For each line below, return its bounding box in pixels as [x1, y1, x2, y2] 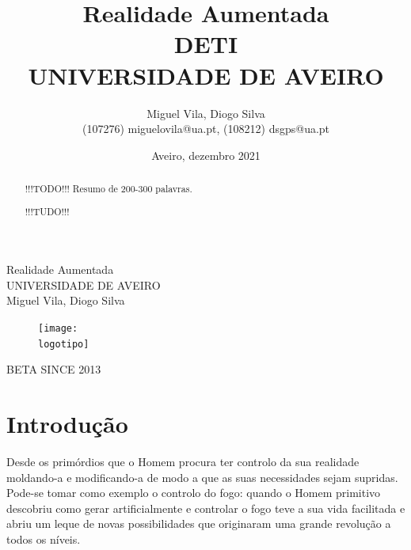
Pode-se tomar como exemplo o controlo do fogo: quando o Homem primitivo [6, 484, 381, 501]
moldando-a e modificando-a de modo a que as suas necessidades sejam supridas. [6, 468, 398, 485]
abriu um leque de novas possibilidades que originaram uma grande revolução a [6, 515, 391, 532]
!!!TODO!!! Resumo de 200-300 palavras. [25, 182, 192, 195]
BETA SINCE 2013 [6, 361, 101, 377]
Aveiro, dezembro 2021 [151, 146, 261, 163]
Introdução [6, 408, 128, 440]
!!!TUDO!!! [25, 204, 70, 218]
